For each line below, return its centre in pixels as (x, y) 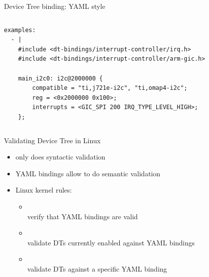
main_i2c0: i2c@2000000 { (60, 78)
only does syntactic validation (60, 157)
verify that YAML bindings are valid (83, 216)
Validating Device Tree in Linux (52, 140)
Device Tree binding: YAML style (55, 6)
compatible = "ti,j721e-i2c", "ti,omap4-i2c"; (110, 88)
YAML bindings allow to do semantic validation (88, 173)
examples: (20, 30)
